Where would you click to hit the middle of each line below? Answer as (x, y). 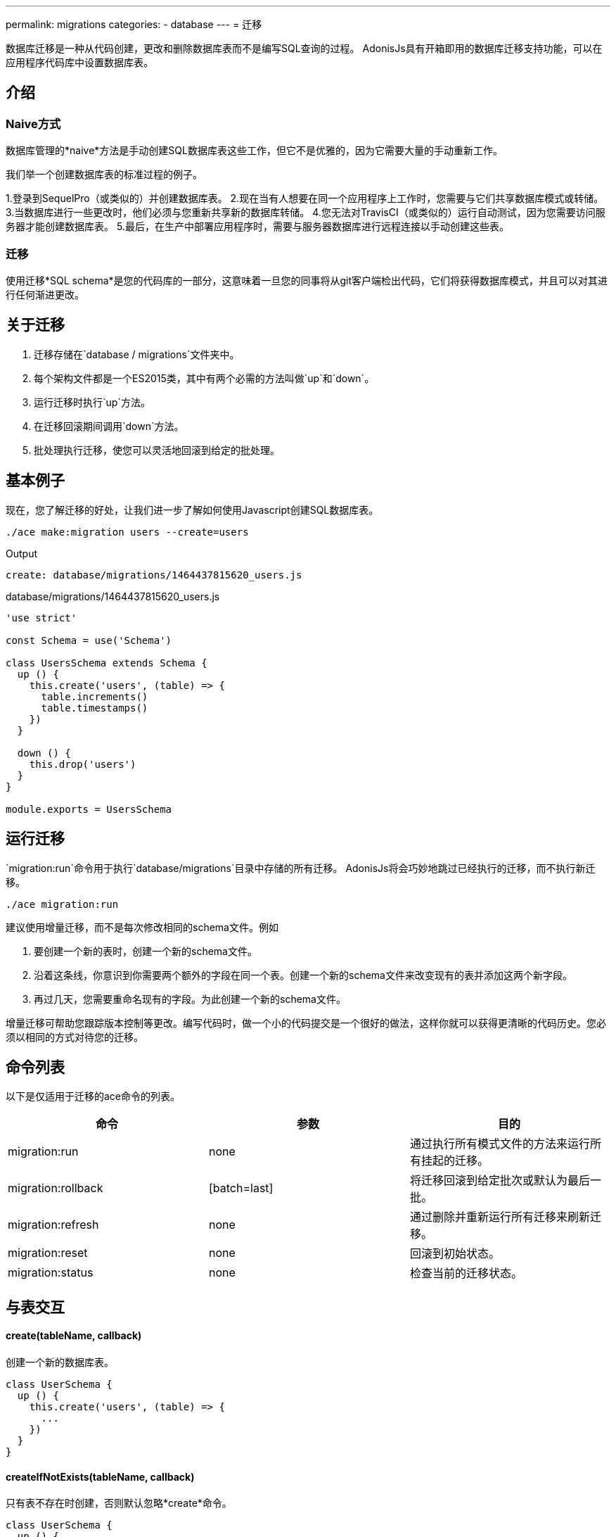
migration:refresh (53, 1225)
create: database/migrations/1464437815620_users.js (154, 575)
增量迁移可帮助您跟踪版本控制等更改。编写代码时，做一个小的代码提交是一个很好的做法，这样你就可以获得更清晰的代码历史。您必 (306, 1023)
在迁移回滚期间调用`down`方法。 (109, 426)
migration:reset (48, 1253)
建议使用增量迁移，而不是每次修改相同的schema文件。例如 (142, 927)
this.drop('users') (83, 764)
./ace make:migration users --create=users (127, 532)
